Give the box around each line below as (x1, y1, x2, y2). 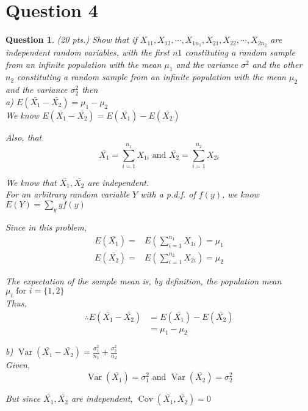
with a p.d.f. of (140, 188, 196, 201)
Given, (5, 358, 30, 371)
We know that (5, 176, 57, 188)
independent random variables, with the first (5, 45, 170, 58)
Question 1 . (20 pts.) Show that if (5, 33, 137, 46)
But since (5, 392, 41, 405)
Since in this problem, (5, 220, 87, 233)
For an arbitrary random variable (5, 188, 130, 201)
